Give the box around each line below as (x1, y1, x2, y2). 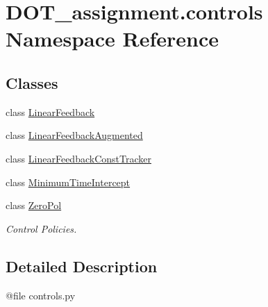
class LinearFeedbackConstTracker (6, 151, 151, 165)
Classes (6, 72, 58, 93)
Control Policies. (6, 221, 77, 235)
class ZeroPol (6, 198, 62, 213)
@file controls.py (6, 288, 76, 302)
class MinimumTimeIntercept (6, 174, 131, 189)
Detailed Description (6, 255, 158, 276)
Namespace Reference (6, 24, 219, 53)
